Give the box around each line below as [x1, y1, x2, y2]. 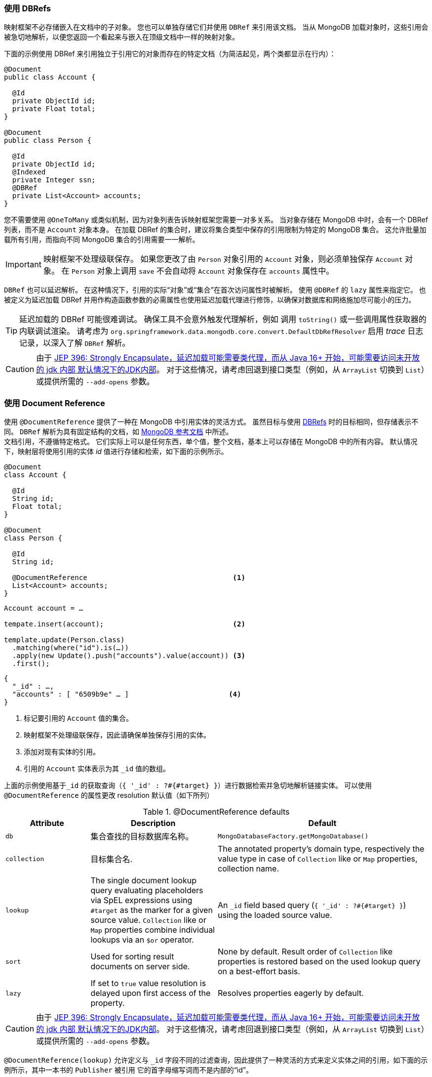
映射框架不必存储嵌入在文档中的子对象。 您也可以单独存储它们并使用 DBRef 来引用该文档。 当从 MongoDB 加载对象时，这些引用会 [4, 23, 429, 32]
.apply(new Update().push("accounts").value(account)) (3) [12, 652, 245, 660]
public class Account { [4, 73, 96, 82]
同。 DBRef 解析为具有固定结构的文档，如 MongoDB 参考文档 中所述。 [4, 427, 233, 436]
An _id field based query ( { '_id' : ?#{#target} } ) [217, 900, 406, 911]
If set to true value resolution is [90, 978, 206, 989]
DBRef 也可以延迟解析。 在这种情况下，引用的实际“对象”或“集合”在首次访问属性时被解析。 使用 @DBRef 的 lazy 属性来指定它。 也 [4, 286, 426, 294]
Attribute [30, 818, 64, 828]
